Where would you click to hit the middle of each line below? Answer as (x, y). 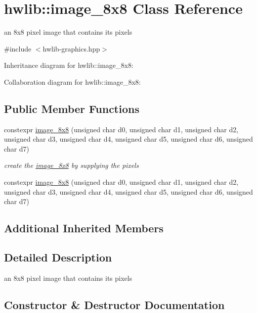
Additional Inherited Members (84, 228)
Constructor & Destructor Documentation (114, 304)
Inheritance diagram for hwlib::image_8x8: (69, 65)
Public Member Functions (72, 108)
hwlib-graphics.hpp (71, 48)
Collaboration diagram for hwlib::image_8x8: (72, 81)
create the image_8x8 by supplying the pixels (71, 165)
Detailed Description (58, 257)
